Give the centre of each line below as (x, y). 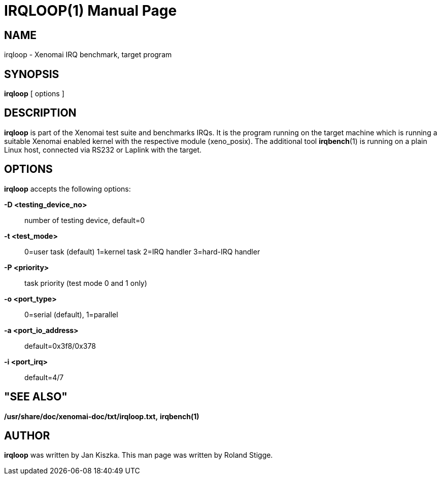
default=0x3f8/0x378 (60, 346)
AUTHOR (27, 435)
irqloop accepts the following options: (67, 189)
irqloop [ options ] (34, 94)
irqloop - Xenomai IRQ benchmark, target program (88, 55)
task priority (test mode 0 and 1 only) (86, 283)
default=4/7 (44, 377)
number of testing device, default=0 (84, 220)
